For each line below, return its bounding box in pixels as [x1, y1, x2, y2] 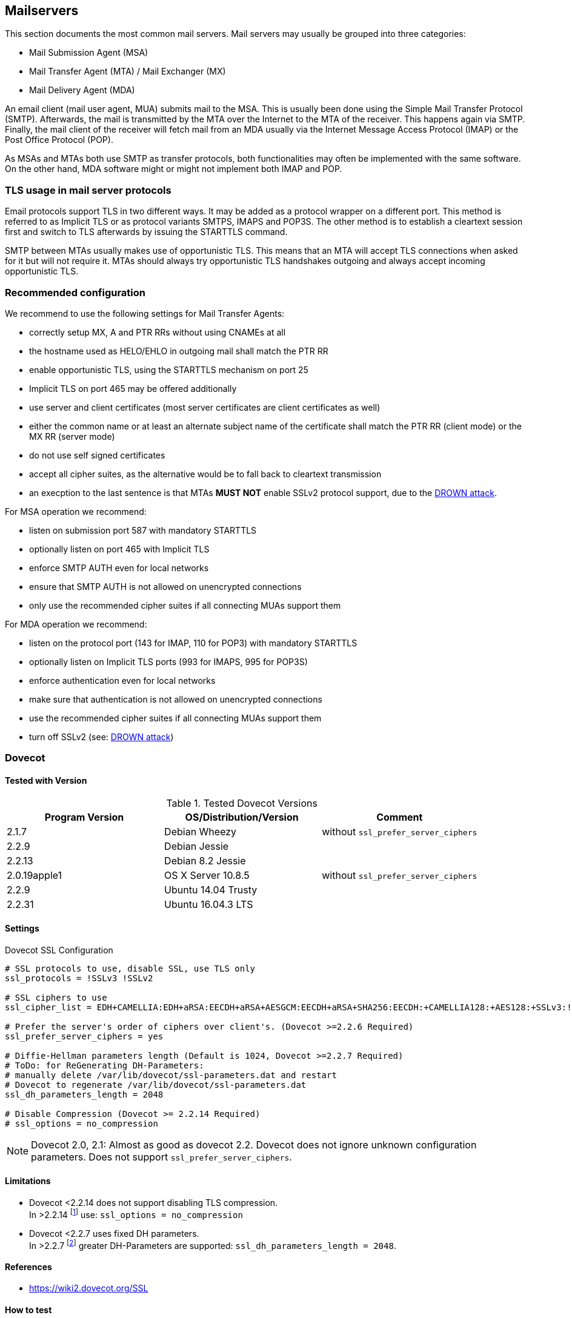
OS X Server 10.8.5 [164, 869, 250, 881]
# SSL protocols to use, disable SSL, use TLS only [5, 963, 256, 973]
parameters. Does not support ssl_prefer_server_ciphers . [31, 1150, 292, 1163]
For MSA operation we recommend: [5, 506, 147, 517]
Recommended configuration [5, 286, 146, 299]
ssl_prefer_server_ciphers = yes [5, 1031, 164, 1041]
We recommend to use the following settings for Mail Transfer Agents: [5, 308, 285, 319]
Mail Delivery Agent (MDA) [29, 85, 135, 96]
